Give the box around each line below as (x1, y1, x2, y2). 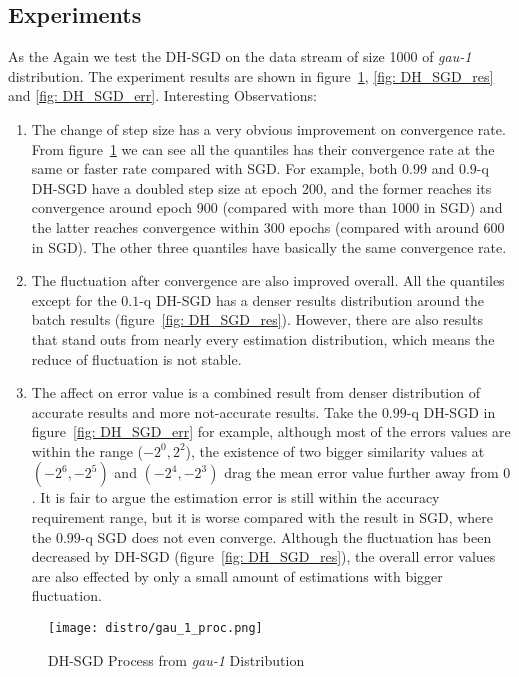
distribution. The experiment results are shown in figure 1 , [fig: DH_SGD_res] (8, 65, 494, 86)
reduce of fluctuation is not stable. (31, 348, 242, 369)
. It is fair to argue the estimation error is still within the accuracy (31, 487, 440, 508)
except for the (31, 289, 117, 310)
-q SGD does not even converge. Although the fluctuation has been (80, 526, 492, 547)
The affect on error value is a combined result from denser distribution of (31, 382, 480, 403)
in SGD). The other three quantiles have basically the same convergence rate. (31, 236, 507, 257)
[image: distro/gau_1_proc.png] (48, 621, 263, 636)
